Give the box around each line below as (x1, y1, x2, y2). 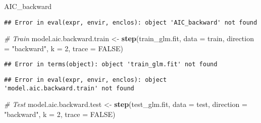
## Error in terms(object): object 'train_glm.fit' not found (4, 61, 218, 68)
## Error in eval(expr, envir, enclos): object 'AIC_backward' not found (4, 19, 257, 26)
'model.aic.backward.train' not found (4, 84, 134, 92)
